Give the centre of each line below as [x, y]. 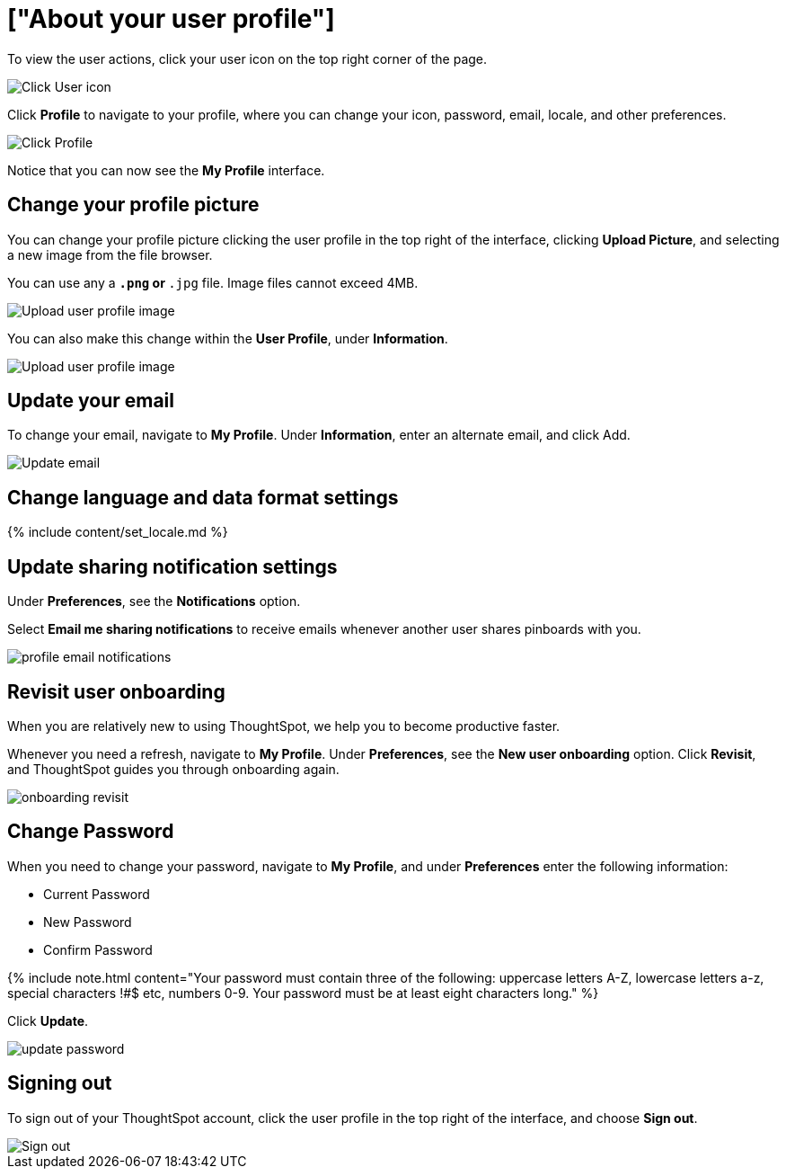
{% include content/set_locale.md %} [118, 532]
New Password [88, 922]
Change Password [91, 832]
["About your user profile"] [171, 19]
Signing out [60, 1083]
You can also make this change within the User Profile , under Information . [228, 338]
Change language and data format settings [203, 497]
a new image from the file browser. [110, 254]
